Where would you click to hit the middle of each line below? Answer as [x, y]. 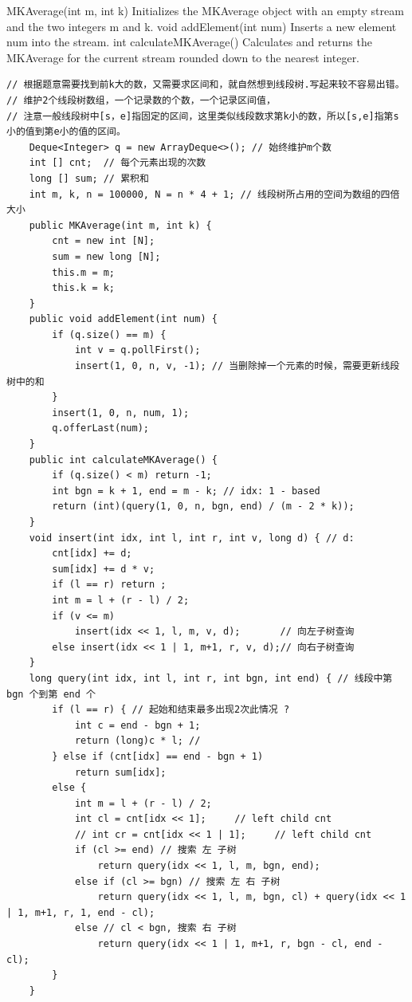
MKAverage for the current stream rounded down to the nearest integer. [183, 57]
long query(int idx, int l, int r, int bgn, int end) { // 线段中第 [211, 678]
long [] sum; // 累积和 [89, 178]
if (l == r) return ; [109, 585]
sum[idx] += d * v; [104, 569]
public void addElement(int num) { [123, 319]
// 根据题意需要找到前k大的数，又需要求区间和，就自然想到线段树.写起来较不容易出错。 [206, 85]
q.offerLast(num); [100, 428]
